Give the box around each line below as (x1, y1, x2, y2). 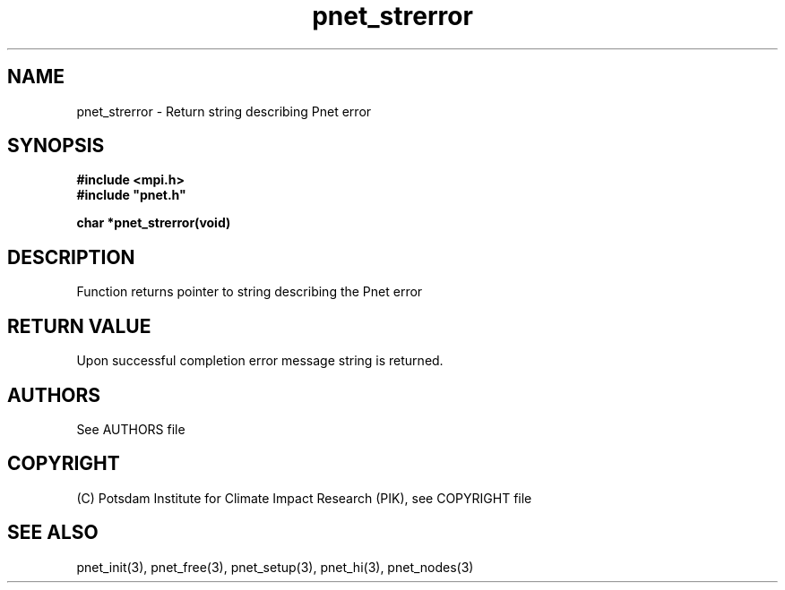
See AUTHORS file (76, 421, 185, 437)
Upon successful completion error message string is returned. (76, 353, 444, 369)
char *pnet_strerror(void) (76, 215, 231, 231)
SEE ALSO (7, 521, 99, 544)
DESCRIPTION (7, 245, 135, 269)
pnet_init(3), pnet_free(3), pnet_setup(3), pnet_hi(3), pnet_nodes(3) (76, 559, 474, 575)
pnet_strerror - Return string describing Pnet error (76, 103, 372, 119)
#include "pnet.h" (76, 187, 186, 203)
